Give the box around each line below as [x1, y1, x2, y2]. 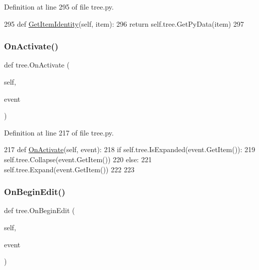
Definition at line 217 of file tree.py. [4, 127, 114, 138]
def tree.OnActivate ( [4, 59, 70, 70]
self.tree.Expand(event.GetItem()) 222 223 [4, 164, 135, 174]
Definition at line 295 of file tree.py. [4, 2, 114, 12]
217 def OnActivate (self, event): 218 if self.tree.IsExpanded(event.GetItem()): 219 [4, 144, 255, 155]
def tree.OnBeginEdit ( [4, 205, 75, 216]
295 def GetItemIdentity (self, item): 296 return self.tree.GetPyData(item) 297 [4, 18, 244, 29]
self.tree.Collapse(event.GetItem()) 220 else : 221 [4, 154, 152, 164]
